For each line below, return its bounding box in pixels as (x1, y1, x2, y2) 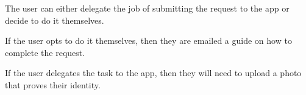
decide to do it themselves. (5, 13, 104, 26)
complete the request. (5, 46, 85, 58)
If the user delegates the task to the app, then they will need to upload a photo (5, 66, 302, 79)
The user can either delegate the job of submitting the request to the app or (5, 2, 290, 14)
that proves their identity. (5, 78, 101, 91)
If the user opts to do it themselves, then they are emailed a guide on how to (5, 34, 292, 47)
